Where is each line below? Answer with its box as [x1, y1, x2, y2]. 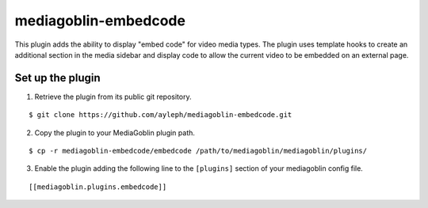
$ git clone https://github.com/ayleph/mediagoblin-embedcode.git [29, 111, 292, 119]
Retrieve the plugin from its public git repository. [34, 92, 192, 101]
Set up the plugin [14, 71, 101, 85]
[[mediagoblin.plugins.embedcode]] [29, 182, 167, 191]
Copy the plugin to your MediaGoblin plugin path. [34, 127, 196, 138]
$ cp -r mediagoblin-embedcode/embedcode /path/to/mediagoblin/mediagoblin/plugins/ [29, 146, 368, 156]
